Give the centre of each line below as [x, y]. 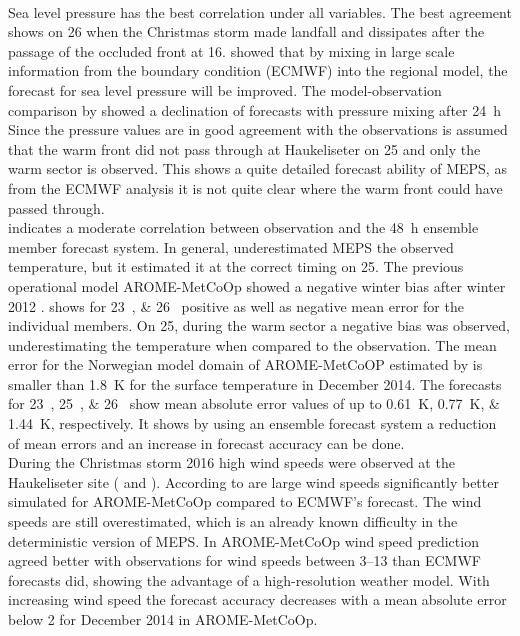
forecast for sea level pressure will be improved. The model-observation [225, 89]
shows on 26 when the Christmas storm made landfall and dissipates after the [246, 31]
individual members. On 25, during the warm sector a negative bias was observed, [259, 325]
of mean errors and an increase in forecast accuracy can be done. [206, 442]
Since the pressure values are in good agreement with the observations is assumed [258, 129]
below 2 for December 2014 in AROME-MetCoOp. [163, 619]
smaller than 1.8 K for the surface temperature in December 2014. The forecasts [255, 383]
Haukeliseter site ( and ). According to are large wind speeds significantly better [253, 481]
